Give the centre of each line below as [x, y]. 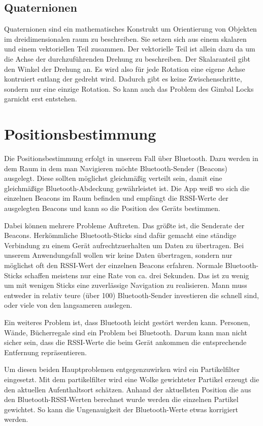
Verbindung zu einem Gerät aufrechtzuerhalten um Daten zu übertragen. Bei [124, 245]
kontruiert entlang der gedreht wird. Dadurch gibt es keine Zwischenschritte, [123, 79]
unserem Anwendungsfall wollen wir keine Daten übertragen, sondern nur [118, 255]
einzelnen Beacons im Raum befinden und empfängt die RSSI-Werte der [116, 198]
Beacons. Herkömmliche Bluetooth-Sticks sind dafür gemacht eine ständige [120, 235]
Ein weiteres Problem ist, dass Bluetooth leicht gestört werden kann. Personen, [127, 322]
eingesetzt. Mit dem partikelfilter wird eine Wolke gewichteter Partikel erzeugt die [132, 379]
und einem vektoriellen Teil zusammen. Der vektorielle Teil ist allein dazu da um [130, 49]
